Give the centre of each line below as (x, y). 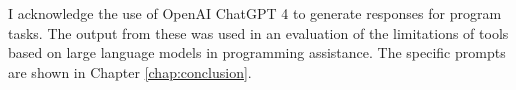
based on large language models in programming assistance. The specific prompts (257, 52)
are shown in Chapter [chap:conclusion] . (130, 71)
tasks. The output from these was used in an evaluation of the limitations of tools (258, 32)
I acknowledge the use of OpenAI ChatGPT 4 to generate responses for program (255, 13)
